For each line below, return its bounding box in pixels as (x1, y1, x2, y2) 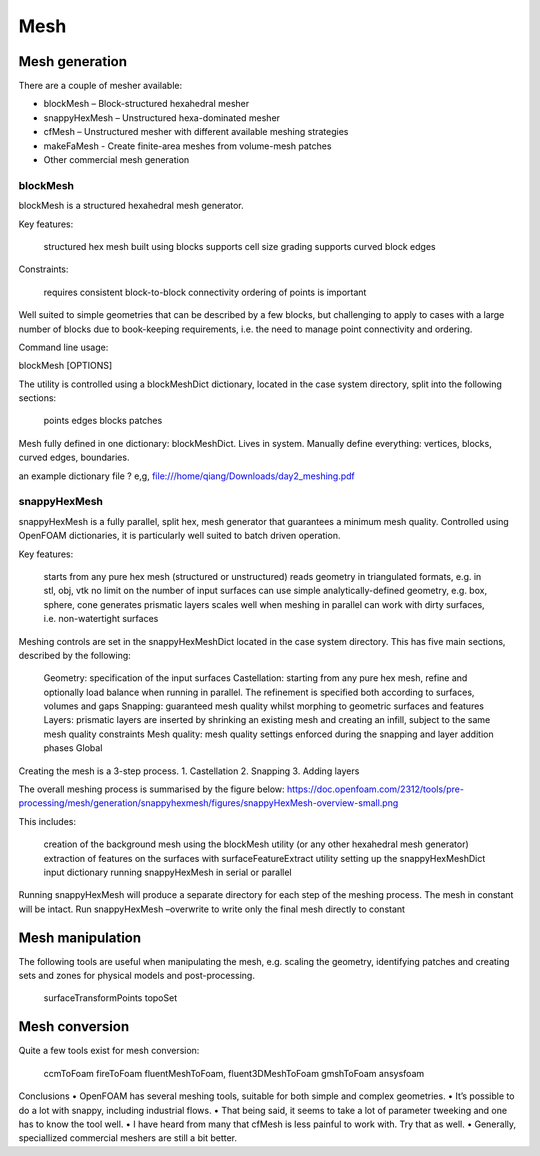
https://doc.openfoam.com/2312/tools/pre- (286, 783, 465, 795)
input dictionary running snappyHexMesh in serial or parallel (43, 866, 292, 878)
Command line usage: (18, 341, 109, 353)
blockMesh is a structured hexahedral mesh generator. (18, 200, 244, 212)
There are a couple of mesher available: (18, 80, 183, 92)
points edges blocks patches (43, 415, 163, 427)
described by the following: (18, 649, 132, 661)
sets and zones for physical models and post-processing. (18, 970, 255, 982)
